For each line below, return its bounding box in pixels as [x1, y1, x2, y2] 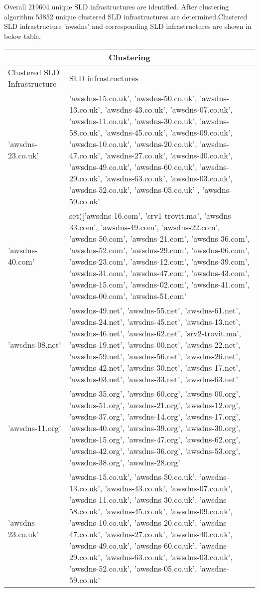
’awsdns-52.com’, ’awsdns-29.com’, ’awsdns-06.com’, [69, 244, 250, 256]
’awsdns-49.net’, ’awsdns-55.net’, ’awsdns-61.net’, [69, 304, 241, 316]
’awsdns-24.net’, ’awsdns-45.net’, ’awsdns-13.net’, [69, 316, 241, 328]
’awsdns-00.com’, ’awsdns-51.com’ [69, 290, 186, 302]
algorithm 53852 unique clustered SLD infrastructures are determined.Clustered [4, 11, 248, 21]
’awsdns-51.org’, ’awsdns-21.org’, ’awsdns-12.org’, [69, 399, 241, 411]
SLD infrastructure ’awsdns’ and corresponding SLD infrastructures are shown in [4, 21, 252, 31]
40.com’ [8, 256, 35, 268]
